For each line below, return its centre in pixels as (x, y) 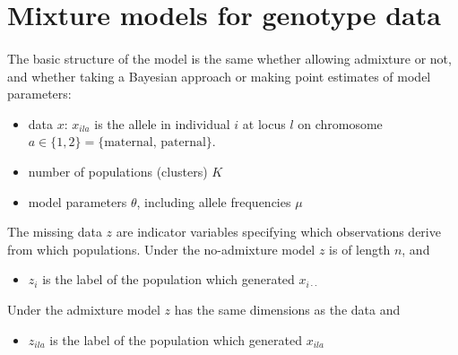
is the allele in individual (162, 123)
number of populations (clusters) (118, 171)
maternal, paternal (155, 143)
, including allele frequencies (214, 201)
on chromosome (340, 123)
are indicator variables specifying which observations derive (278, 232)
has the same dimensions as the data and (287, 309)
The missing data (55, 232)
